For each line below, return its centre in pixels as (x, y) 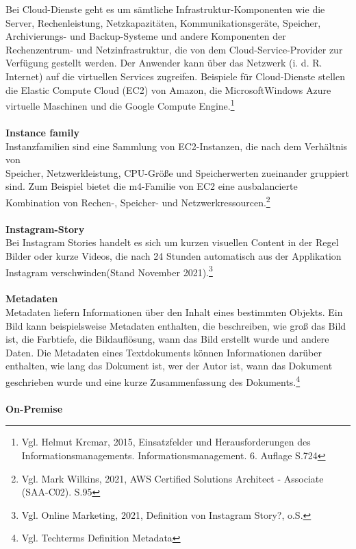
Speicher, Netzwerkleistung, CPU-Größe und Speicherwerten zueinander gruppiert (177, 172)
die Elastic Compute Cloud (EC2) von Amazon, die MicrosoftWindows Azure (168, 89)
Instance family (42, 132)
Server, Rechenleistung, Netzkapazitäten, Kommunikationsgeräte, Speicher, (163, 22)
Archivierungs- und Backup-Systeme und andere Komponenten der (146, 36)
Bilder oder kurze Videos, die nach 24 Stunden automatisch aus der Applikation (174, 256)
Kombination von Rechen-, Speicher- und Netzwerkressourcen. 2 (138, 201)
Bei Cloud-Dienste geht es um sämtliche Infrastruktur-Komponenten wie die (165, 9)
